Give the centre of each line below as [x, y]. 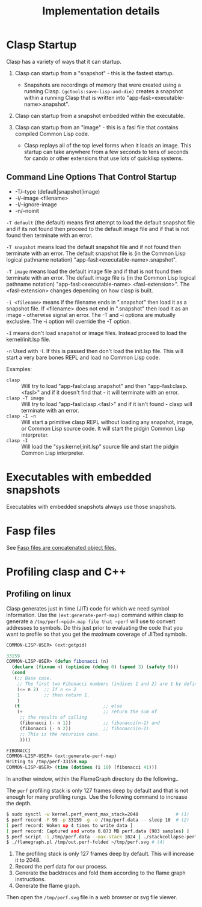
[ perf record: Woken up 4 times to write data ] [70, 825]
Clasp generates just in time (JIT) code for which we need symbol [88, 608]
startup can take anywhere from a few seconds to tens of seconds [106, 152]
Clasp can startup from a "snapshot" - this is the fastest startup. [94, 73]
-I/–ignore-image [36, 204]
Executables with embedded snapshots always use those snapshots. [91, 506]
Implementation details [101, 11]
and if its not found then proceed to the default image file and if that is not [98, 229]
